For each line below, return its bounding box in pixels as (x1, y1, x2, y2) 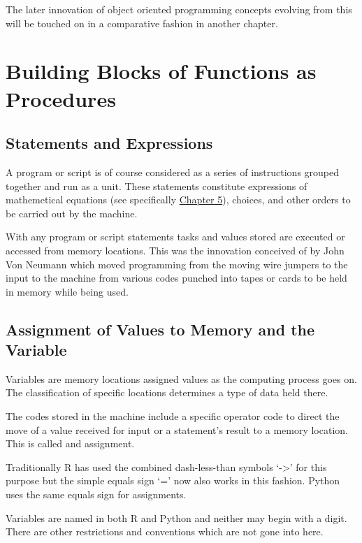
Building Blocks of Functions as (6, 57, 317, 85)
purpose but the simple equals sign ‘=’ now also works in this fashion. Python (6, 473, 340, 488)
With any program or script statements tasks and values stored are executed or (6, 229, 345, 244)
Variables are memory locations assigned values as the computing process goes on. (6, 371, 357, 386)
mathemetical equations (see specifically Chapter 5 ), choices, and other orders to (6, 192, 351, 207)
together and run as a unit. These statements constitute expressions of (6, 178, 307, 193)
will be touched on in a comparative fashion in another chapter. (6, 15, 278, 30)
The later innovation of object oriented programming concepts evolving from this (6, 2, 352, 16)
